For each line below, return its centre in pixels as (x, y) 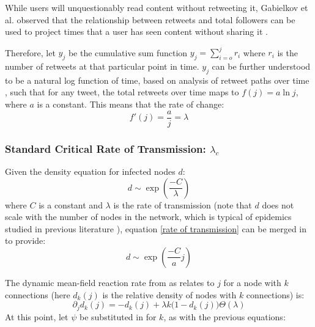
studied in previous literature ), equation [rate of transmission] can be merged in (156, 228)
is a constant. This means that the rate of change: (131, 104)
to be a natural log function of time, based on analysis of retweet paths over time (157, 80)
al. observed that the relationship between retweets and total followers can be (150, 19)
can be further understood (261, 66)
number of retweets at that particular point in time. (102, 66)
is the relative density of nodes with (169, 294)
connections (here (38, 294)
